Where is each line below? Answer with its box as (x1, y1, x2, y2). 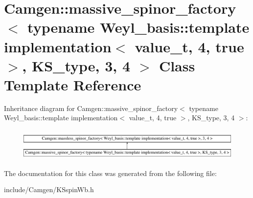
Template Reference (4, 74, 141, 94)
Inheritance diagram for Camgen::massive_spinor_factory (4, 103, 178, 113)
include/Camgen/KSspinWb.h (4, 184, 94, 195)
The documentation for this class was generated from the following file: (4, 168, 217, 178)
